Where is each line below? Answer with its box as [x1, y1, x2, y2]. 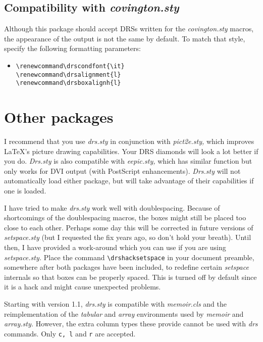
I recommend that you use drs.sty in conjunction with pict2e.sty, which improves [4, 136, 254, 146]
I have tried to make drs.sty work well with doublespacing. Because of [4, 202, 220, 213]
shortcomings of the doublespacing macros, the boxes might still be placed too [4, 212, 246, 223]
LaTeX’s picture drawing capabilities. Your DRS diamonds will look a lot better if [4, 145, 258, 156]
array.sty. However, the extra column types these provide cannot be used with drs [4, 318, 258, 329]
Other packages [4, 107, 114, 127]
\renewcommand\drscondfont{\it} [16, 62, 125, 70]
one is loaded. [4, 185, 46, 196]
